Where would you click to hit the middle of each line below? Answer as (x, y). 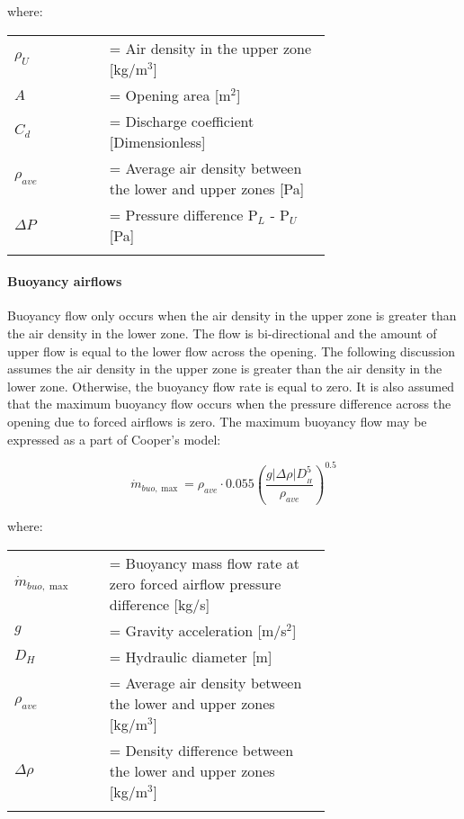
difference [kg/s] (160, 604)
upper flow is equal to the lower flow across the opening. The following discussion (231, 351)
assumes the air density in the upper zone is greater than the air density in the (225, 369)
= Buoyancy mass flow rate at (204, 562)
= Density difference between (201, 750)
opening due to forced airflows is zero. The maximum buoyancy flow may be (217, 421)
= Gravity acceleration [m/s (198, 630)
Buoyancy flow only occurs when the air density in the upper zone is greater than (232, 315)
